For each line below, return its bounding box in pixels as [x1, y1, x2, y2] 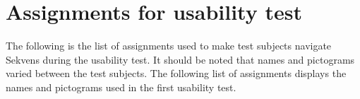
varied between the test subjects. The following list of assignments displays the [6, 66, 347, 81]
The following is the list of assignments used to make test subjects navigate [6, 38, 332, 53]
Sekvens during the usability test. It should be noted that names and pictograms [6, 52, 355, 66]
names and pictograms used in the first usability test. [6, 79, 236, 94]
